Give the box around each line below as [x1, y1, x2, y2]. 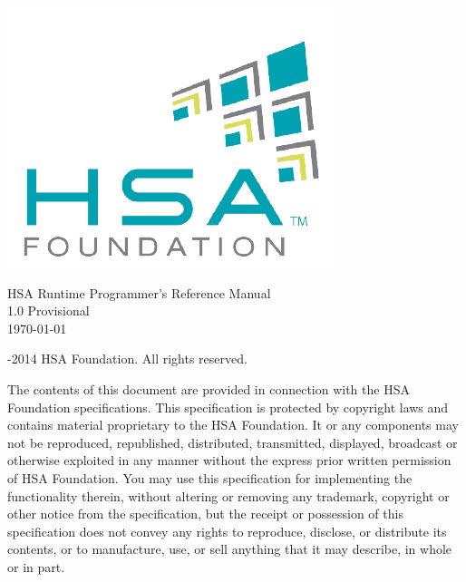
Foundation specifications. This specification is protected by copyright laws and [7, 397, 449, 416]
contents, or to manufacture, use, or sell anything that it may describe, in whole [7, 539, 452, 558]
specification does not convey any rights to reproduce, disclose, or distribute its [7, 521, 447, 540]
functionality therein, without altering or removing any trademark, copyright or [7, 486, 450, 505]
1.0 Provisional [7, 301, 90, 320]
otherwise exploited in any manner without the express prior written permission [7, 451, 451, 470]
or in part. [7, 557, 65, 576]
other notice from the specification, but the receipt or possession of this [7, 504, 403, 523]
